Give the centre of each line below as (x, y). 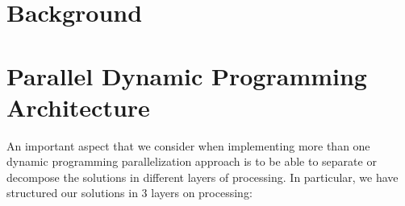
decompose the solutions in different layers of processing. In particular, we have (202, 177)
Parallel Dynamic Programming (187, 75)
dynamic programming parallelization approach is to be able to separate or (192, 161)
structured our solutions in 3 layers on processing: (129, 193)
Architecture (78, 107)
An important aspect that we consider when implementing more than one (188, 145)
